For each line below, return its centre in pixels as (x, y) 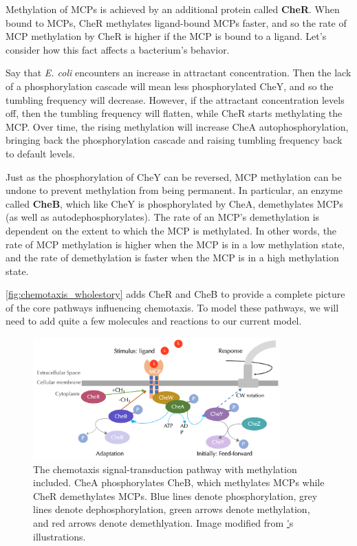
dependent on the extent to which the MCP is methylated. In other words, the (171, 230)
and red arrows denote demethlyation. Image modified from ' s (163, 523)
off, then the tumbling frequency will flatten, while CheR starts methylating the (174, 113)
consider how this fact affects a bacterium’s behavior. (118, 49)
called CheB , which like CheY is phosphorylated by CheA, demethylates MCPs (174, 203)
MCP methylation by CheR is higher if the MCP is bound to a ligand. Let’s (166, 36)
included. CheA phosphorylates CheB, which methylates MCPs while (179, 482)
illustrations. (60, 536)
